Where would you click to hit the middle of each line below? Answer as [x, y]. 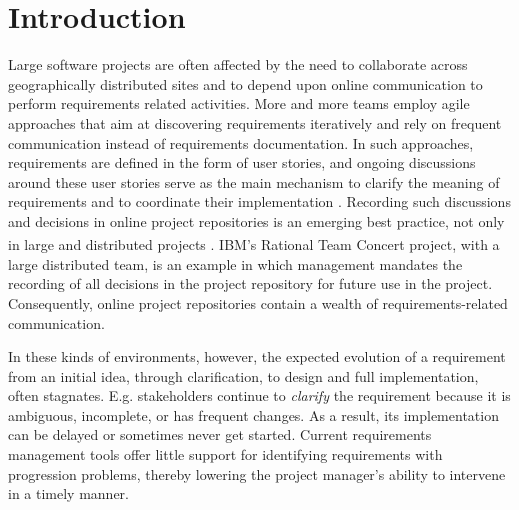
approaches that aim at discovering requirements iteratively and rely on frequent [255, 122]
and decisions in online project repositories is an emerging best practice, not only [256, 220]
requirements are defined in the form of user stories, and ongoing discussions [242, 162]
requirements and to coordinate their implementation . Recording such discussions [259, 201]
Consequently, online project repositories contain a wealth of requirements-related [258, 302]
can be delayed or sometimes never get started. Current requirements [220, 434]
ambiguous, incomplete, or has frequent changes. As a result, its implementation [253, 414]
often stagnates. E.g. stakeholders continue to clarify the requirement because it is [259, 395]
